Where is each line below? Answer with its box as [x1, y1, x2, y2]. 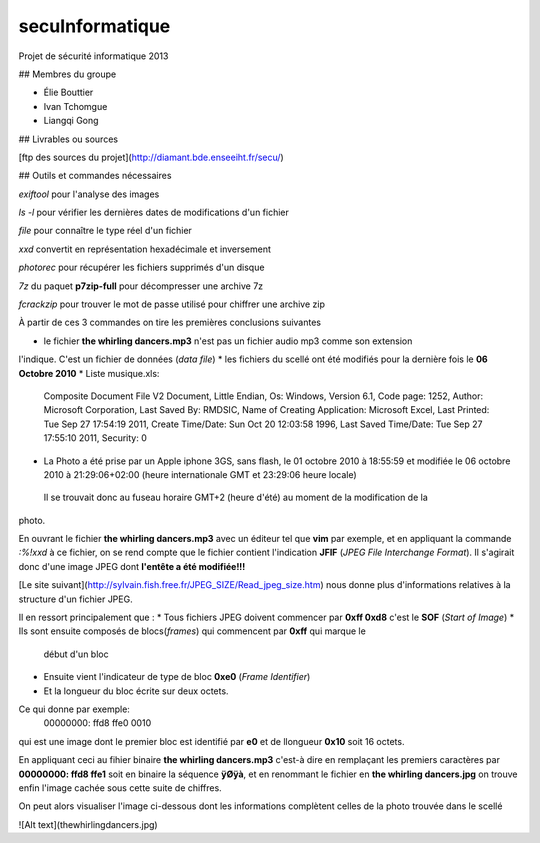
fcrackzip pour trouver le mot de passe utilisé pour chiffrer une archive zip [18, 298, 325, 310]
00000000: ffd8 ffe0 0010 [43, 717, 152, 729]
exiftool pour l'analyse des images [18, 188, 160, 200]
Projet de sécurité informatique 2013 [18, 50, 169, 62]
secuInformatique [18, 15, 171, 37]
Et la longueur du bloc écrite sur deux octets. [43, 685, 229, 697]
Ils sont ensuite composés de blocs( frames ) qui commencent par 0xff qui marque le [18, 625, 367, 637]
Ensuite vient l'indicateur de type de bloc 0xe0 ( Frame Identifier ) [43, 671, 311, 683]
